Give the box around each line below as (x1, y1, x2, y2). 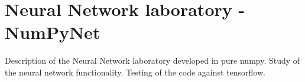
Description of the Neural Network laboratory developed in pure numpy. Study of (5, 54, 300, 67)
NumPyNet (5, 20, 100, 44)
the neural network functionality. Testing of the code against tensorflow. (5, 65, 265, 78)
